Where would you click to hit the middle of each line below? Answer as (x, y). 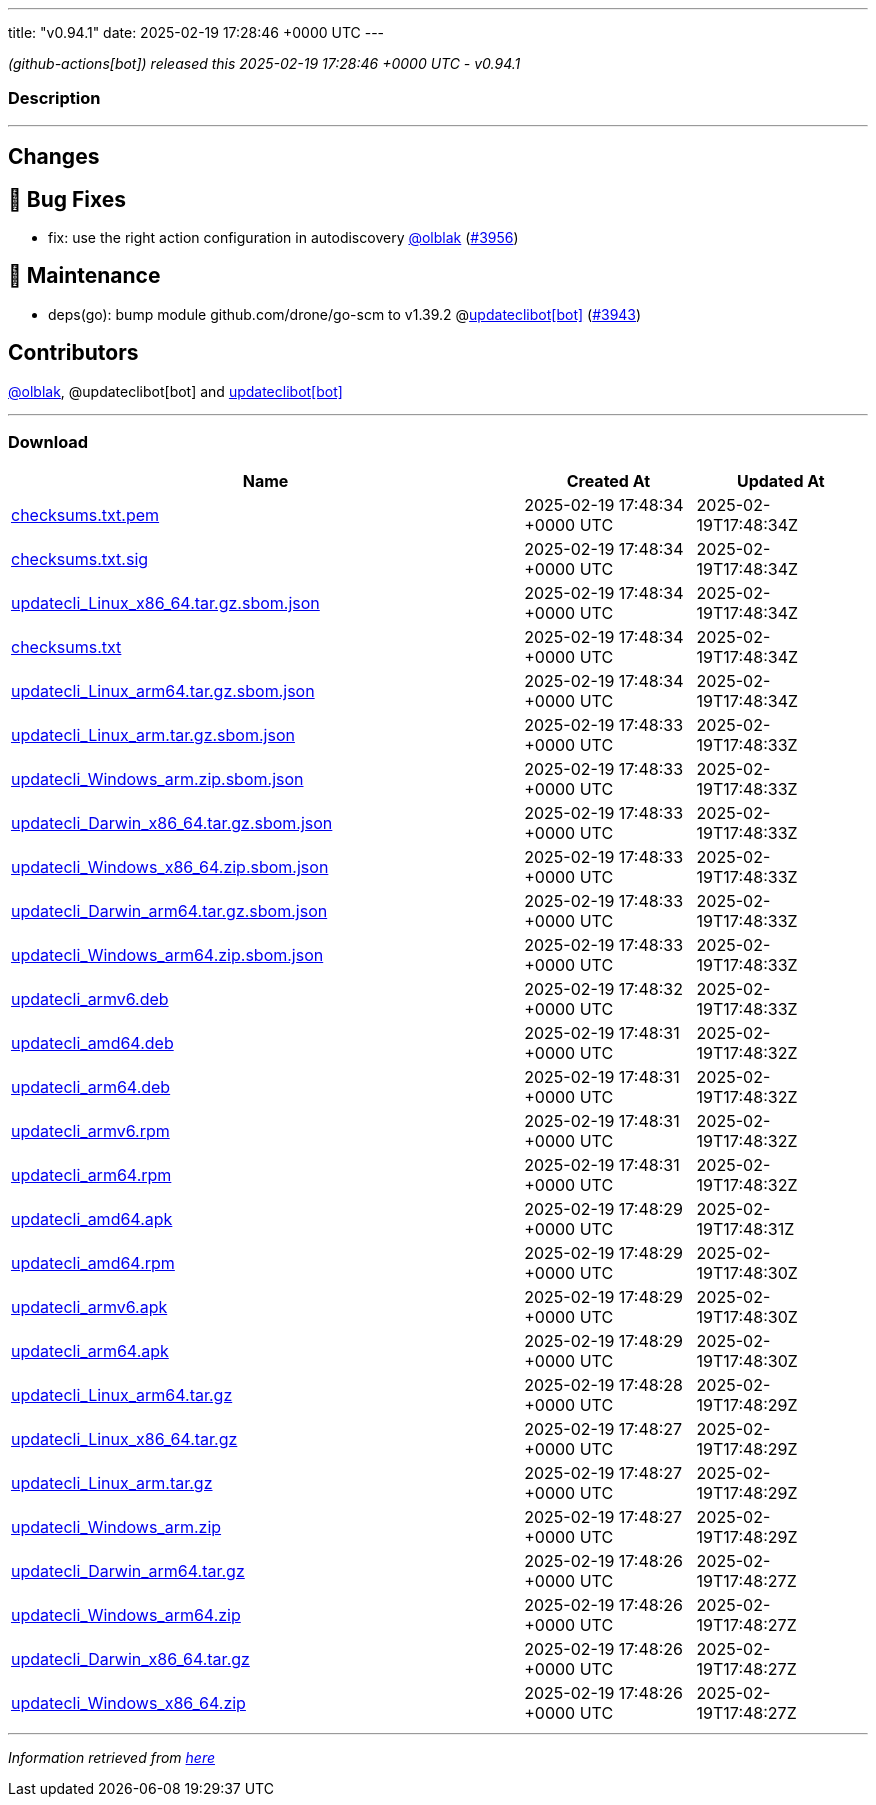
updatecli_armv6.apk (89, 1307)
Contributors (73, 353)
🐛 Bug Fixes (67, 199)
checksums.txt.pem (85, 515)
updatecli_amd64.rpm (93, 1263)
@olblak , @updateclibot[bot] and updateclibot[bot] (175, 391)
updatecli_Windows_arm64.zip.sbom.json (167, 955)
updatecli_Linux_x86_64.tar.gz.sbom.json (165, 603)
